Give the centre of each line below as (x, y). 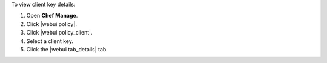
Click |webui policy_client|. (59, 33)
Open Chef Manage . (52, 16)
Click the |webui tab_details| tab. (67, 49)
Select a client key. (50, 41)
